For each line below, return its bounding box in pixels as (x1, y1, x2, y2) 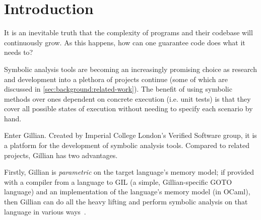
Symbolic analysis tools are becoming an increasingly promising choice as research (4, 63, 257, 74)
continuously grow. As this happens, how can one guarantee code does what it (4, 37, 245, 47)
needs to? (4, 47, 33, 57)
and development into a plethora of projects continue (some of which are (4, 74, 228, 84)
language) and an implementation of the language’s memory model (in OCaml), (4, 186, 250, 197)
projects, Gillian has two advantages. (4, 150, 118, 160)
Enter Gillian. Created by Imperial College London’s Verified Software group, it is (4, 130, 257, 140)
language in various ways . (4, 206, 86, 216)
